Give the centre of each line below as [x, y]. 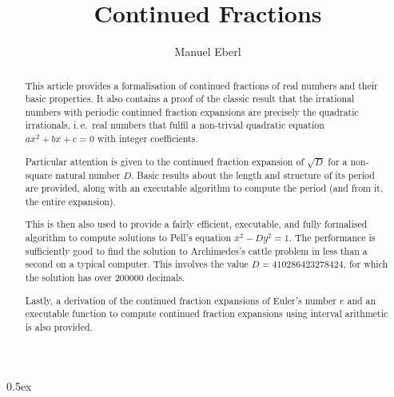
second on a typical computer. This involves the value [137, 264]
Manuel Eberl [208, 52]
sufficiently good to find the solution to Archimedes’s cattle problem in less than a [196, 250]
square [39, 175]
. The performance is [332, 238]
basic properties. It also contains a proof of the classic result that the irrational [190, 99]
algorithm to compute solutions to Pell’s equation [128, 238]
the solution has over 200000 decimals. [105, 278]
